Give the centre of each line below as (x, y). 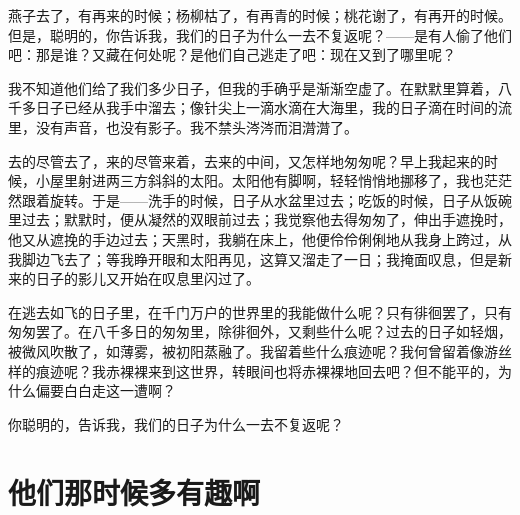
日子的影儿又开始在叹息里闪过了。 (147, 278)
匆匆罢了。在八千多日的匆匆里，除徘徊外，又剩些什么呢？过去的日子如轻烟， (260, 331)
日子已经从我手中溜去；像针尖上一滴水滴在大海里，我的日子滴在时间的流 (273, 107)
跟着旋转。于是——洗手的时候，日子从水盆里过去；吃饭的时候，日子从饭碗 (266, 199)
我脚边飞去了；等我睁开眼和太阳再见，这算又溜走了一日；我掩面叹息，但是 (253, 258)
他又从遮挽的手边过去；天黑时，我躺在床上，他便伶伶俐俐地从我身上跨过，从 (260, 238)
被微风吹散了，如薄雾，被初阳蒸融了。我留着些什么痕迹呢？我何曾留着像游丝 (260, 350)
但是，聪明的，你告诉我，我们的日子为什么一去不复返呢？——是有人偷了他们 (260, 34)
